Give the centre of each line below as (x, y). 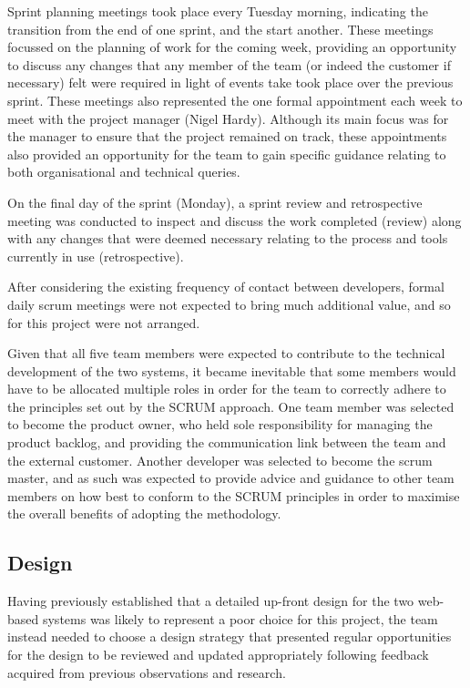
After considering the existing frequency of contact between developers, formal (226, 287)
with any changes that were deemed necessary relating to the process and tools (228, 238)
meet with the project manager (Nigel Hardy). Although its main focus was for (228, 118)
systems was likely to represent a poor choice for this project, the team (240, 618)
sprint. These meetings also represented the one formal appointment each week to (235, 100)
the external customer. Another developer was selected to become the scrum (220, 460)
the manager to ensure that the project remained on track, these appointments (227, 136)
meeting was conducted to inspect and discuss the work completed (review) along (235, 220)
